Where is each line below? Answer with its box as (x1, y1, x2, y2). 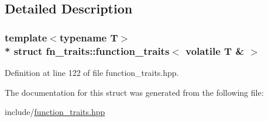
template (5, 30, 47, 44)
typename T (59, 30, 118, 44)
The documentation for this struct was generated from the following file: (5, 86, 264, 98)
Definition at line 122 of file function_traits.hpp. (5, 66, 179, 78)
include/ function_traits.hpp (5, 106, 105, 118)
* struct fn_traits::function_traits (5, 43, 170, 58)
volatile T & (185, 43, 245, 58)
